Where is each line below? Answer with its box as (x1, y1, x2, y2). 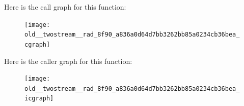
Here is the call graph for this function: (4, 2, 126, 12)
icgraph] (24, 95, 54, 102)
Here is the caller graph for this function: (4, 55, 132, 66)
